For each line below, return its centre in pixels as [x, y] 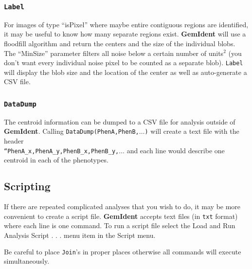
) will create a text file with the [192, 131]
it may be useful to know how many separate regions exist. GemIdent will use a [125, 34]
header [14, 141]
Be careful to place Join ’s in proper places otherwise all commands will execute [123, 251]
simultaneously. [27, 261]
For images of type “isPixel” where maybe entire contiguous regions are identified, [126, 24]
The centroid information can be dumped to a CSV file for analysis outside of [120, 121]
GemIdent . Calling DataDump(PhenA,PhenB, [72, 131]
